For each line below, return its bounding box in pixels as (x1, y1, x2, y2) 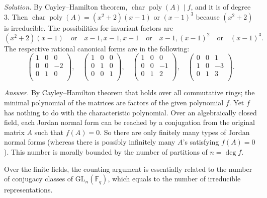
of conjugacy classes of (4, 173, 73, 184)
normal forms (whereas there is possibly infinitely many (4, 137, 175, 147)
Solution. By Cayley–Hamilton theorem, (4, 2, 128, 12)
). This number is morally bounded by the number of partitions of (4, 147, 208, 157)
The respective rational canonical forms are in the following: (4, 43, 190, 53)
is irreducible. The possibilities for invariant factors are (4, 22, 173, 33)
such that (34, 126, 63, 137)
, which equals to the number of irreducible (108, 173, 241, 184)
